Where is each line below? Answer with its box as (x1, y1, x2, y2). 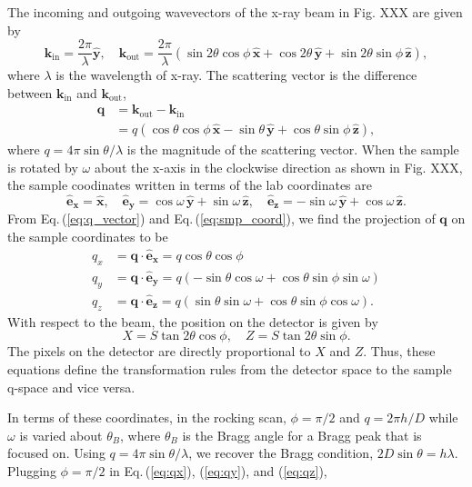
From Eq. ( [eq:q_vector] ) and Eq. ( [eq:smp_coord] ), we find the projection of (7, 209, 436, 228)
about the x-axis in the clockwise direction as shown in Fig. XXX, (94, 157, 463, 176)
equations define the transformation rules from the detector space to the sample (7, 359, 452, 378)
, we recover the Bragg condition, (188, 443, 374, 462)
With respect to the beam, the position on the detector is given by (7, 312, 378, 331)
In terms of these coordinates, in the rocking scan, (7, 408, 286, 427)
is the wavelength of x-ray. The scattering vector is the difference (55, 65, 417, 84)
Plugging (7, 461, 56, 480)
